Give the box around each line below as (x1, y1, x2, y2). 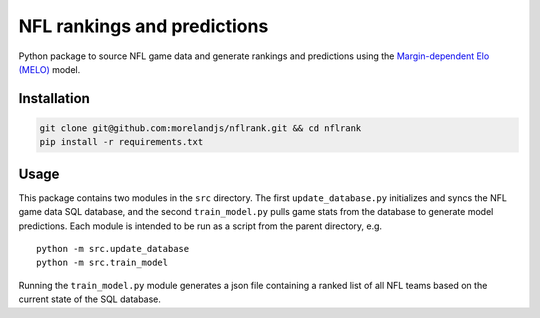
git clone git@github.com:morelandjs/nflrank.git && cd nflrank (39, 122, 362, 134)
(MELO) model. (18, 63, 81, 75)
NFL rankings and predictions (18, 15, 269, 37)
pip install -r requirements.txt (39, 136, 204, 148)
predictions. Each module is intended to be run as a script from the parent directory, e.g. (18, 220, 383, 232)
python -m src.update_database (36, 243, 190, 254)
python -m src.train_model (36, 257, 169, 269)
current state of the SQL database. (18, 293, 162, 305)
